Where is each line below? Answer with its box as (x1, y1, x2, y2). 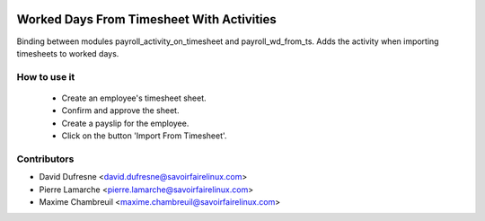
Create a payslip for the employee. (61, 118, 190, 128)
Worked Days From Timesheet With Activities (16, 12, 278, 27)
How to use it (16, 70, 75, 83)
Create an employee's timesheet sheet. (61, 93, 207, 103)
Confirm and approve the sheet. (61, 105, 180, 116)
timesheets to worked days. (16, 48, 119, 58)
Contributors (16, 153, 75, 165)
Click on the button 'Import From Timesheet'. (61, 130, 227, 141)
